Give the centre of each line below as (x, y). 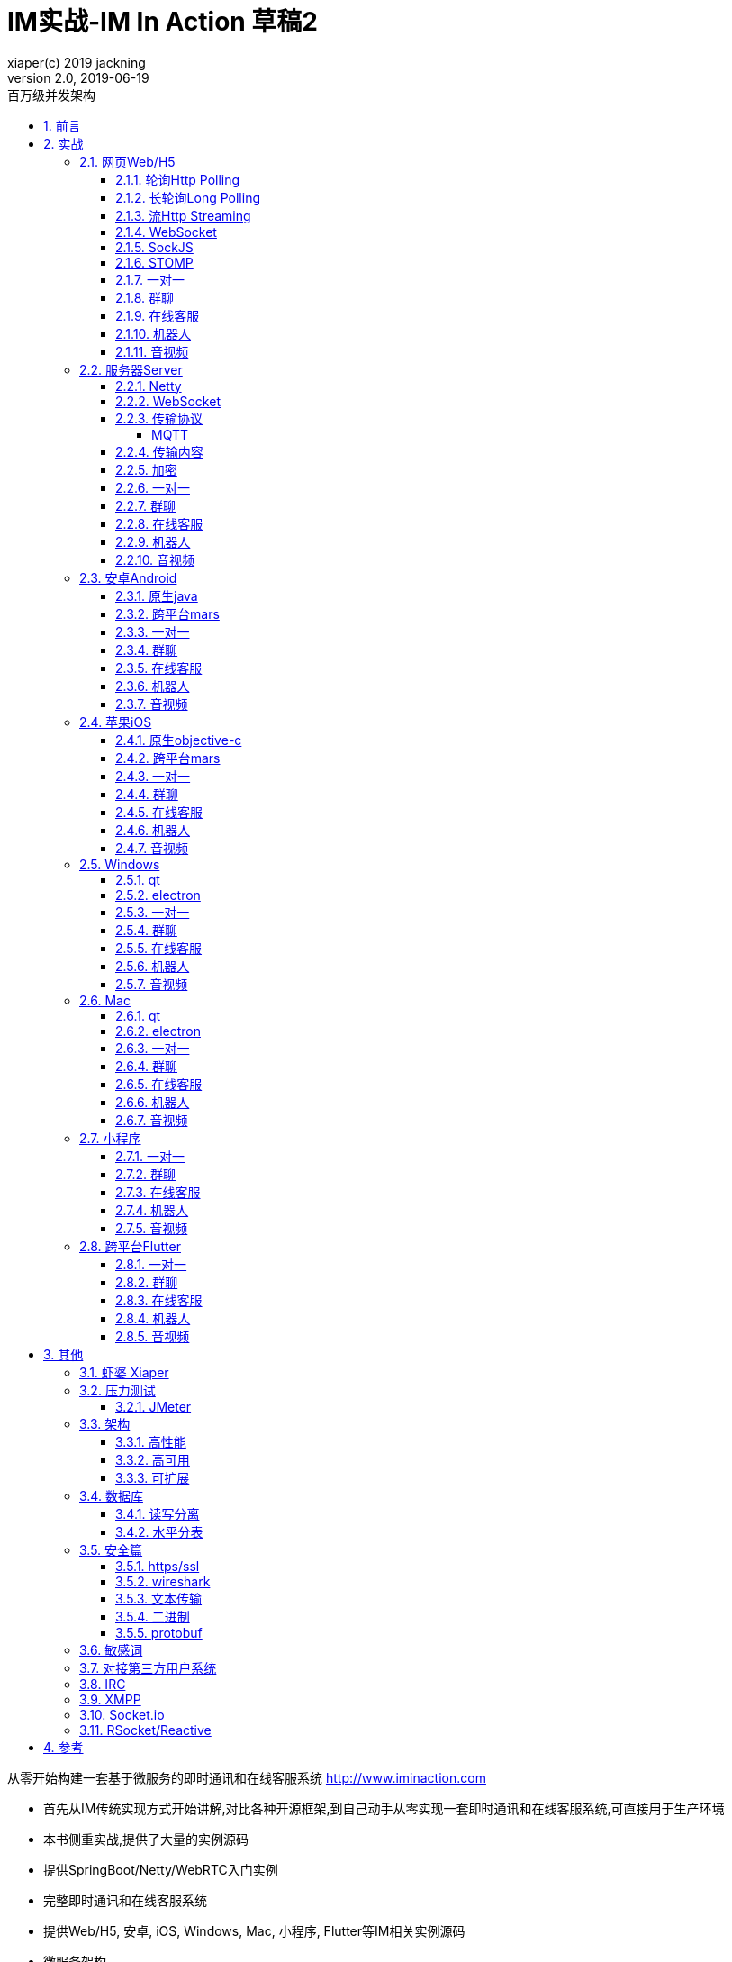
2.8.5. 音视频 (153, 1336)
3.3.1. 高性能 (151, 1441)
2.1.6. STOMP (154, 262)
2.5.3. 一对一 (153, 912)
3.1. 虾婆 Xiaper (124, 1372)
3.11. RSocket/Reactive (145, 1730)
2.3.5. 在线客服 (159, 668)
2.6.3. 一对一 (153, 1048)
